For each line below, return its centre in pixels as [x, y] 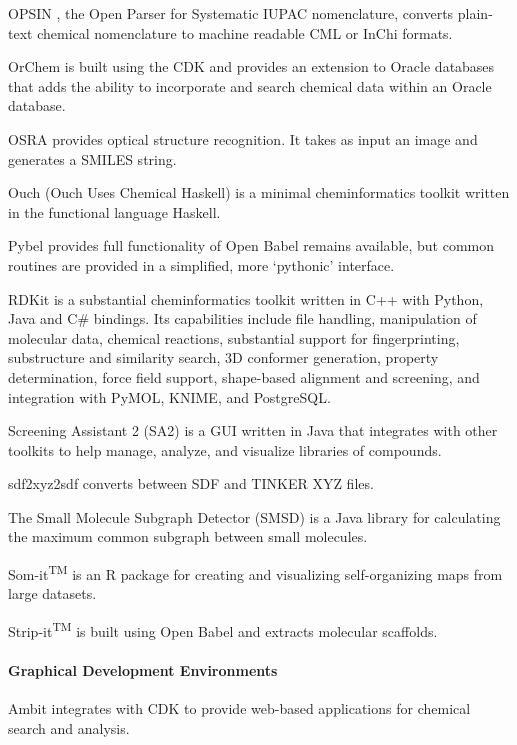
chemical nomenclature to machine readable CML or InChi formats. [245, 32]
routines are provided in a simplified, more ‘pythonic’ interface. [201, 264]
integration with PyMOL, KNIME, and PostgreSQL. [169, 396]
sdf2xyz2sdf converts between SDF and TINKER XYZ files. [191, 483]
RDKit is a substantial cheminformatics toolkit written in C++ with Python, [246, 298]
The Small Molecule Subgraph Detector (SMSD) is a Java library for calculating [254, 516]
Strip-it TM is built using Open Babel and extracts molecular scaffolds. [223, 629]
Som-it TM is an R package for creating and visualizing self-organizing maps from [255, 572]
